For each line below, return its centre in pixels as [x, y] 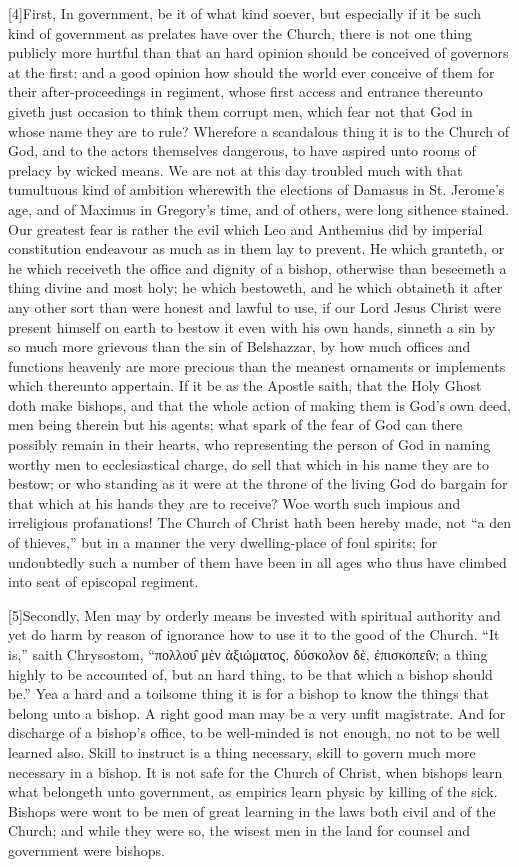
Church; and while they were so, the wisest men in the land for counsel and [239, 830]
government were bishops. [86, 849]
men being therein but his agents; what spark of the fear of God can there [235, 424]
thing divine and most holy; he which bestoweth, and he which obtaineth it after [255, 287]
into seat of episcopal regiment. [103, 581]
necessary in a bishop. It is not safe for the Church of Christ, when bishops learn [255, 771]
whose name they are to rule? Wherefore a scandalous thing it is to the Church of [258, 130]
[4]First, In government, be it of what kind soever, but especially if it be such [245, 13]
